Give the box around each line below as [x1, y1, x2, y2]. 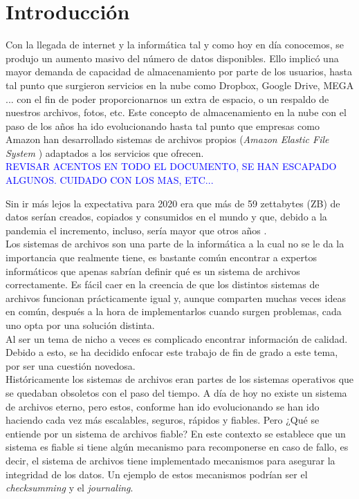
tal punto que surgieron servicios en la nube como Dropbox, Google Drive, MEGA [6, 77, 354, 92]
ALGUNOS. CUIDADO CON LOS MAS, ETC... [6, 173, 214, 187]
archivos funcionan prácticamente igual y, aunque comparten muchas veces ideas [6, 290, 346, 305]
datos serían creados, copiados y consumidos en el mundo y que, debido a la [6, 209, 327, 224]
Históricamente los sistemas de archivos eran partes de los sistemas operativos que [6, 372, 354, 386]
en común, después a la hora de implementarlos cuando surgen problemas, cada [6, 304, 342, 319]
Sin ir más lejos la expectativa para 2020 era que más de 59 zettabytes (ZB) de [6, 196, 340, 210]
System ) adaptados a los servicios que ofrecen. [6, 145, 204, 160]
